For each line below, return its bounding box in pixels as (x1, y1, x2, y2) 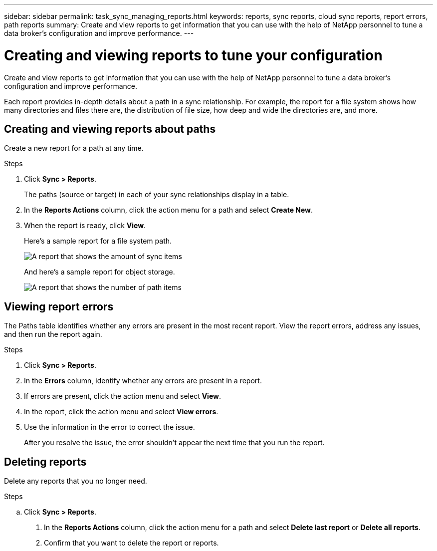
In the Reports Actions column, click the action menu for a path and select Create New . (24, 206, 313, 215)
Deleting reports (4, 455, 87, 468)
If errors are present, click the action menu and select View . (24, 392, 221, 401)
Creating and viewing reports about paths (4, 122, 216, 135)
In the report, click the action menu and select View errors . (24, 407, 218, 416)
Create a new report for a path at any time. (4, 144, 144, 153)
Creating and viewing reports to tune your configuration (4, 46, 383, 64)
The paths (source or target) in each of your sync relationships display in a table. (24, 190, 289, 199)
